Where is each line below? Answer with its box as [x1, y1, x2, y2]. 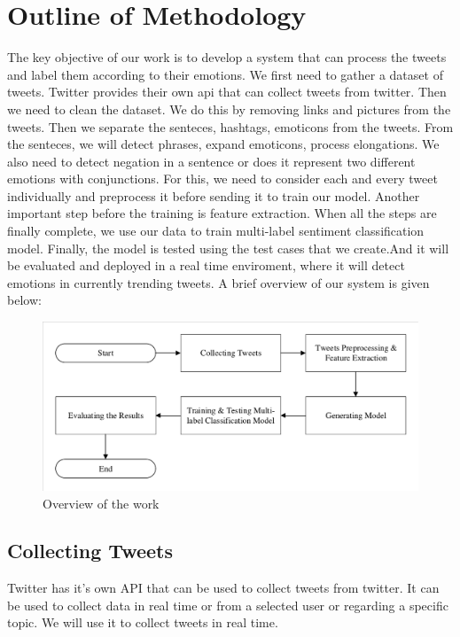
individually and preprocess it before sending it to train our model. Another [7, 186, 420, 205]
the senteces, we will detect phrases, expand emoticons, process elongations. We [7, 135, 440, 153]
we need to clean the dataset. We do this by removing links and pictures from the [7, 99, 451, 118]
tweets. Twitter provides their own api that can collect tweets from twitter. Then [7, 82, 447, 101]
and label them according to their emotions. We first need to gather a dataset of [7, 65, 443, 83]
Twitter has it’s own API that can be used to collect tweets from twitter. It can [7, 579, 440, 597]
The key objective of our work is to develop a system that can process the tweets [7, 48, 447, 66]
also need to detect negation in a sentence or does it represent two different [7, 151, 416, 170]
